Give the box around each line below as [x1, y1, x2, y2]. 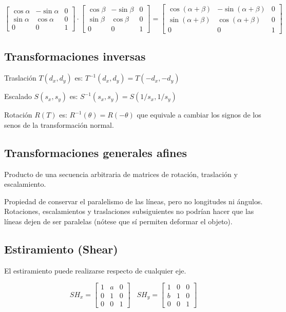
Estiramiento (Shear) [4, 241, 118, 257]
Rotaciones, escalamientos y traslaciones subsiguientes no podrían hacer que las [4, 206, 254, 217]
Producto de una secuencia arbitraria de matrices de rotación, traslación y [4, 168, 238, 179]
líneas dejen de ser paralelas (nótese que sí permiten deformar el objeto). [4, 216, 233, 227]
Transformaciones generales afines [4, 144, 187, 160]
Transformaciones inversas [4, 48, 146, 64]
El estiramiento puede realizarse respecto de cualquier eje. [4, 265, 186, 276]
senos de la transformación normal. [4, 119, 114, 130]
